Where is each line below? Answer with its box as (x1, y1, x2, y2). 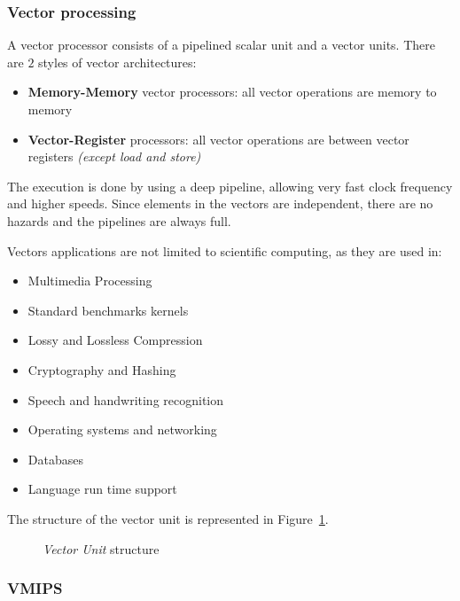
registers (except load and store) (27, 147, 201, 166)
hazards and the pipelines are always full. (7, 211, 231, 230)
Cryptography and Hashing (27, 360, 176, 379)
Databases (27, 449, 83, 468)
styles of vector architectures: (38, 52, 197, 71)
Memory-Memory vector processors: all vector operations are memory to (27, 82, 437, 101)
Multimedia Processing (27, 271, 152, 290)
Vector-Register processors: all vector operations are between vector (27, 129, 409, 148)
